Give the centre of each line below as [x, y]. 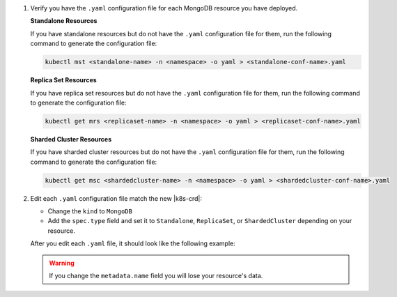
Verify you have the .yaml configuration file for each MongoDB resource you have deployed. [164, 8]
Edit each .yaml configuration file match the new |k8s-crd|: [116, 198]
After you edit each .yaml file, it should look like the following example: [133, 243]
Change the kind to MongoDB [90, 211]
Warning [62, 263]
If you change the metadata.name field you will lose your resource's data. [156, 275]
